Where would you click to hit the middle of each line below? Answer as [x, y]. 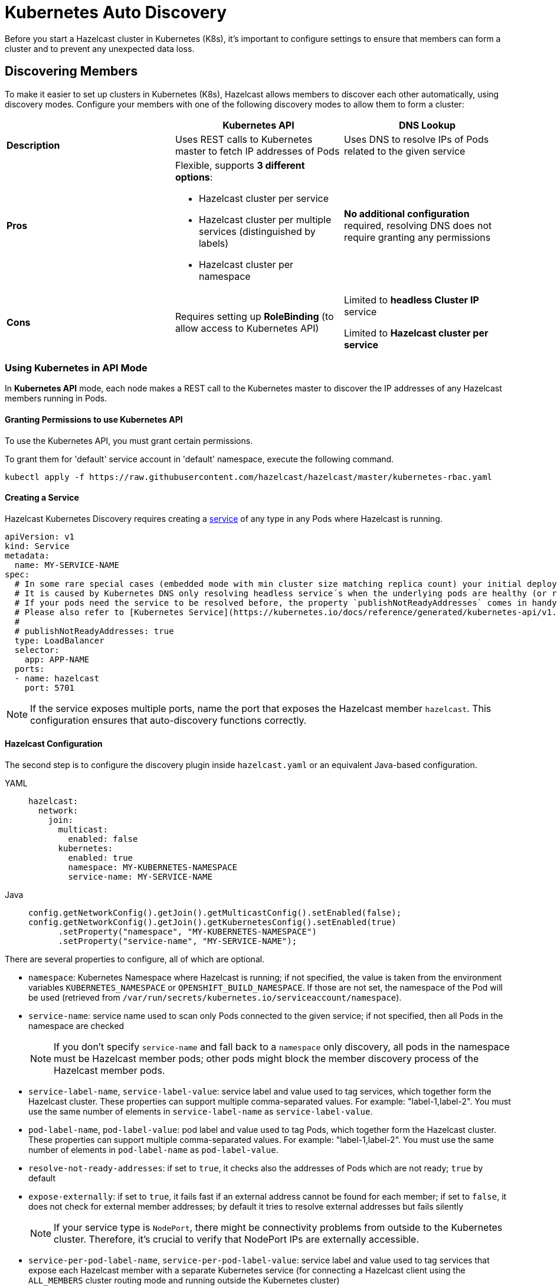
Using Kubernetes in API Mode [76, 368]
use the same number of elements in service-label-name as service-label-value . [201, 1111]
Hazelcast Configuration [54, 744]
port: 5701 [50, 687]
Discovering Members [71, 71]
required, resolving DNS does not [418, 225]
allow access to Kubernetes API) [247, 328]
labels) [214, 243]
